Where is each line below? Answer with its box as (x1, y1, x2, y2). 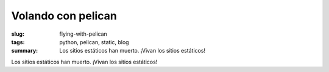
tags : (11, 38, 25, 45)
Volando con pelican (11, 9, 117, 22)
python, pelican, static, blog (59, 38, 129, 45)
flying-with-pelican (59, 30, 108, 38)
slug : (11, 30, 24, 38)
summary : (11, 47, 38, 54)
